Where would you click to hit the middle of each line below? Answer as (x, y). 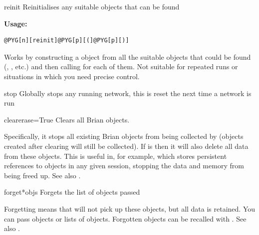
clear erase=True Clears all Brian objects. (67, 119)
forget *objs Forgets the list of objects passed (72, 192)
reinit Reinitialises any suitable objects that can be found (92, 6)
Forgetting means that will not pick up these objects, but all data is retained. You (130, 208)
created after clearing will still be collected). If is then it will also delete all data (126, 146)
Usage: (16, 23)
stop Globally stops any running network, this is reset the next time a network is (128, 93)
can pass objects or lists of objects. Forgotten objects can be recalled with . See (125, 218)
